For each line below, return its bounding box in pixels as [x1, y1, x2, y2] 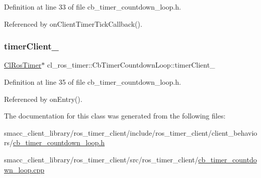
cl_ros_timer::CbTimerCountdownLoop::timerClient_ [47, 60, 215, 70]
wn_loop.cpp [4, 164, 45, 174]
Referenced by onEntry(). [4, 93, 82, 104]
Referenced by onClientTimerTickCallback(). [4, 18, 142, 29]
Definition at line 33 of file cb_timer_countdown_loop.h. [4, 2, 181, 12]
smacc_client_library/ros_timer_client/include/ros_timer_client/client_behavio [4, 127, 257, 138]
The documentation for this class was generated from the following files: [4, 110, 226, 121]
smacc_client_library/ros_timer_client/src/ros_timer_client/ [4, 154, 199, 164]
